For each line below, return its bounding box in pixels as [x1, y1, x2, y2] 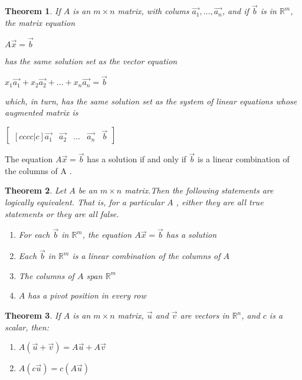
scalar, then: [5, 320, 49, 333]
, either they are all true [176, 196, 264, 208]
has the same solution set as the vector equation [5, 54, 178, 67]
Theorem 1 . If [5, 5, 61, 17]
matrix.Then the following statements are [124, 184, 274, 196]
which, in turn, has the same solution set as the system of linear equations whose [5, 94, 297, 107]
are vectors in [180, 309, 229, 322]
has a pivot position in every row [28, 289, 146, 302]
